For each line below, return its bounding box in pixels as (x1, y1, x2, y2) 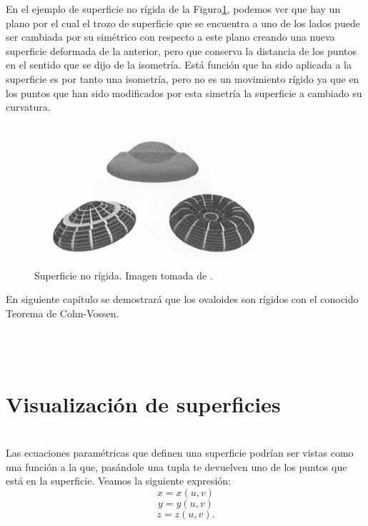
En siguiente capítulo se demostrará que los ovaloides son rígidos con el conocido (6, 292, 359, 307)
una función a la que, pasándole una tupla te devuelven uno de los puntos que (6, 459, 347, 474)
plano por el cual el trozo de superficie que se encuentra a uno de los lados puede (6, 15, 360, 30)
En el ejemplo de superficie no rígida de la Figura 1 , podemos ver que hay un (6, 1, 341, 16)
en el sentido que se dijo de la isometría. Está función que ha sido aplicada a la (6, 57, 352, 72)
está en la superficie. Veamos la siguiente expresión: (6, 473, 232, 488)
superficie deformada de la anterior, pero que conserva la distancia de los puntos (6, 43, 357, 58)
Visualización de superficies (6, 389, 281, 419)
